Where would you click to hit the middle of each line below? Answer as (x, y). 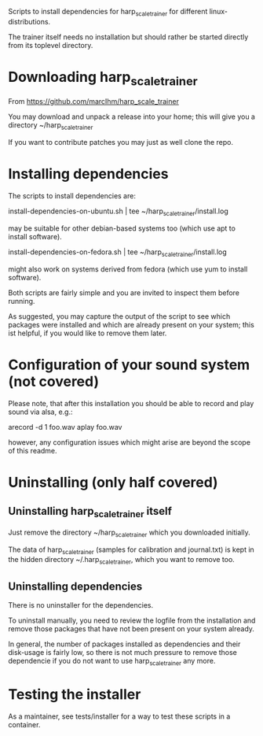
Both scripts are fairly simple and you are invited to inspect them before (124, 292)
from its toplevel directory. (51, 45)
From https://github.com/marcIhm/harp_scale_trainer (93, 102)
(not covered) (54, 381)
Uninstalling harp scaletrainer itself (90, 512)
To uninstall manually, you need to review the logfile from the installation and (132, 620)
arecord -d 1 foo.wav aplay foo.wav (65, 427)
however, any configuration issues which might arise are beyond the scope (130, 442)
